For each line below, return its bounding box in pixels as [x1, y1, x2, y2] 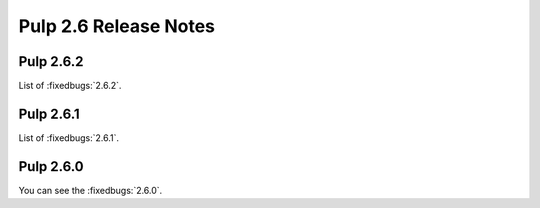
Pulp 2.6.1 [18, 105, 80, 122]
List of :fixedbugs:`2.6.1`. [18, 131, 120, 144]
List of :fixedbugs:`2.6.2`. [18, 80, 122, 92]
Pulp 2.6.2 [18, 53, 84, 70]
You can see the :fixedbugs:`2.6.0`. [18, 184, 163, 196]
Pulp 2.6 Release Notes [18, 15, 215, 37]
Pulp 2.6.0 [18, 158, 84, 175]
